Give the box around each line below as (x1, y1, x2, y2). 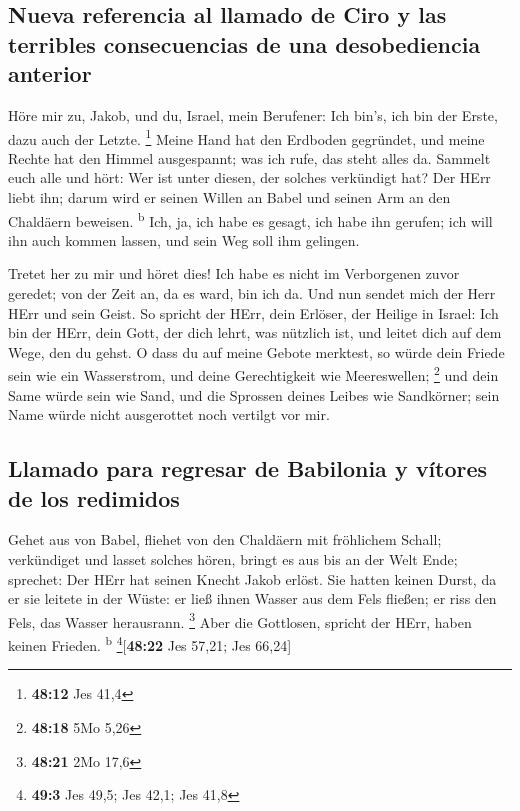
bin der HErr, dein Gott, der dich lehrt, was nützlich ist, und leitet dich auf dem (8, 322, 502, 343)
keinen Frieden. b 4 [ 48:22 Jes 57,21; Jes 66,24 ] (8, 632, 292, 655)
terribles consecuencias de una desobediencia (8, 28, 481, 59)
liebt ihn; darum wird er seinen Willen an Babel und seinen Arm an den (8, 187, 451, 208)
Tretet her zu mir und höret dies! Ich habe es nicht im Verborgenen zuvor (8, 263, 460, 284)
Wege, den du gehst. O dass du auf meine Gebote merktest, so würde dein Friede (8, 341, 505, 362)
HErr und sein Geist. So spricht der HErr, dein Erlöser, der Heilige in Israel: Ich (8, 302, 499, 323)
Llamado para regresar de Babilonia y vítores (8, 453, 488, 484)
